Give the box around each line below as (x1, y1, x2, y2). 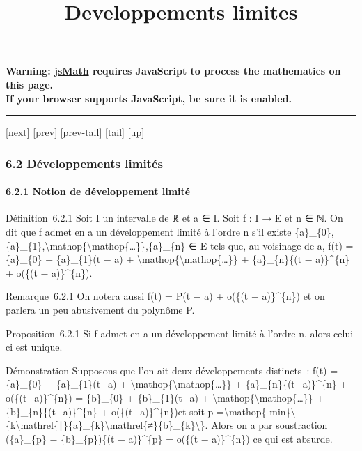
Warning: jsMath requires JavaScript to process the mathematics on (6, 63, 341, 78)
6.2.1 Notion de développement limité (6, 184, 191, 199)
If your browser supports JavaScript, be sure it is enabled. (6, 91, 292, 105)
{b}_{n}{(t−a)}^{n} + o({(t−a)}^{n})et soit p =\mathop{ (6, 404, 267, 418)
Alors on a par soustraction (211, 418, 328, 432)
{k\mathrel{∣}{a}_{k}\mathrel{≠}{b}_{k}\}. (6, 418, 208, 432)
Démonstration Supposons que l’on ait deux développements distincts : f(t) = (6, 362, 338, 377)
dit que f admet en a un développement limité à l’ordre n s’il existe (6, 224, 292, 238)
